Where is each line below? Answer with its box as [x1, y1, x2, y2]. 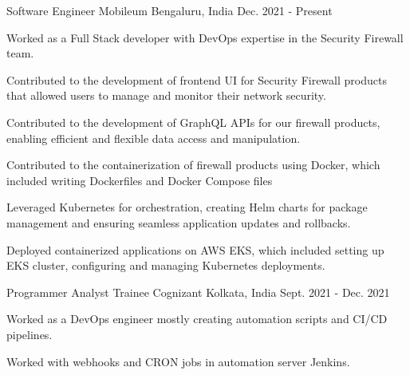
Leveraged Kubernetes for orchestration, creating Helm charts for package [6, 199, 368, 215]
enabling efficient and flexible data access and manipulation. [6, 129, 301, 146]
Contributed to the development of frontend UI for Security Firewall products [6, 71, 387, 88]
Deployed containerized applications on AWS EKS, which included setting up [6, 241, 384, 258]
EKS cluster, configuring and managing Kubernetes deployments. [6, 257, 325, 274]
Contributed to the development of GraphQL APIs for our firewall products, [6, 113, 380, 130]
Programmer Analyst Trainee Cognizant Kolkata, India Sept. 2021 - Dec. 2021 [6, 283, 390, 300]
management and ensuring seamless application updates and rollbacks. [6, 214, 351, 231]
